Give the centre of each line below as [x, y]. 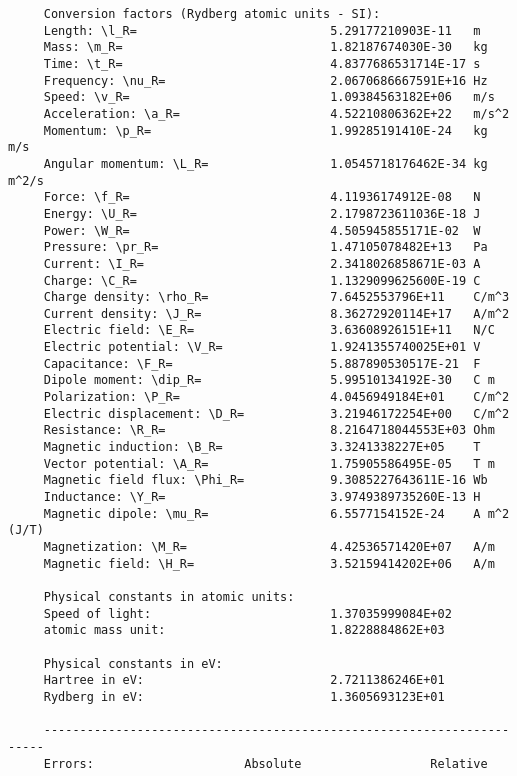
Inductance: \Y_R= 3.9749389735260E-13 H [262, 497]
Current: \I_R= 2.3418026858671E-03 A [262, 263]
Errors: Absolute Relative [265, 763]
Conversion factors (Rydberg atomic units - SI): [212, 14]
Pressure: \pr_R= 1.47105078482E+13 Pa [265, 247]
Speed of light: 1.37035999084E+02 [247, 613]
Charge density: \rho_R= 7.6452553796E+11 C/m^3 [276, 297]
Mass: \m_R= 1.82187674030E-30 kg [265, 47]
